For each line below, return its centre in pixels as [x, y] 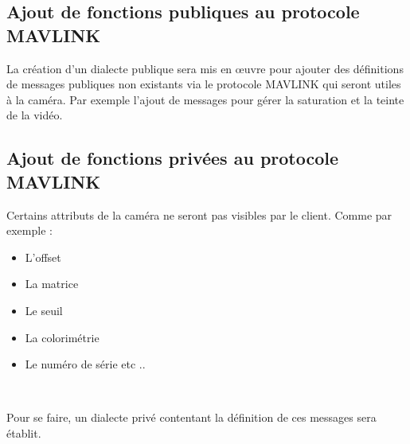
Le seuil [44, 310]
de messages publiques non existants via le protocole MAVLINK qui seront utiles [204, 84]
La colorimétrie [62, 337]
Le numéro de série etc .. [85, 364]
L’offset [43, 257]
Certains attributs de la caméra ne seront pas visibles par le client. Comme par [199, 214]
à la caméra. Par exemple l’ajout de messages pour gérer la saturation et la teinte [205, 99]
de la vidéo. [35, 115]
